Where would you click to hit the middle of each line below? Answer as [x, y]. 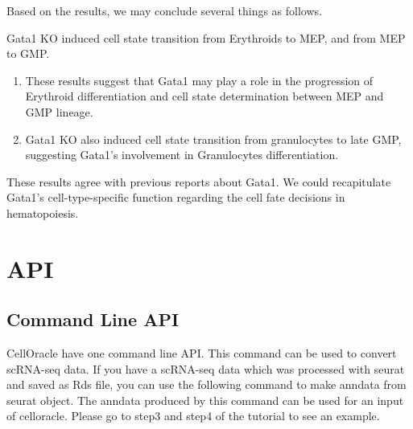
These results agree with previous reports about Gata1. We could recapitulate [199, 181]
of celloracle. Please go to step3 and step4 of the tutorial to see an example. [193, 416]
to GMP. [28, 53]
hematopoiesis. [43, 212]
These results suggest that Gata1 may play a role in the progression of [199, 80]
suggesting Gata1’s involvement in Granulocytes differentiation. [182, 155]
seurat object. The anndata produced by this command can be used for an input [205, 400]
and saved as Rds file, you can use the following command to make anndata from [206, 384]
